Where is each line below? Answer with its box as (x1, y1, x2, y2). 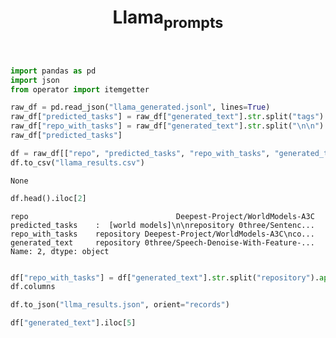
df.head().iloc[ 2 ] (10, 193, 87, 203)
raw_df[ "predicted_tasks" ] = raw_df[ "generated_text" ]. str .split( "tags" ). (10, 112, 329, 122)
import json (10, 75, 60, 85)
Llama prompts (112, 6, 224, 32)
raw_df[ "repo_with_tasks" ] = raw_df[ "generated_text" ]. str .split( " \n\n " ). (10, 121, 329, 131)
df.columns (10, 282, 56, 292)
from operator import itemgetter (10, 84, 150, 95)
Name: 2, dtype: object (10, 246, 110, 256)
